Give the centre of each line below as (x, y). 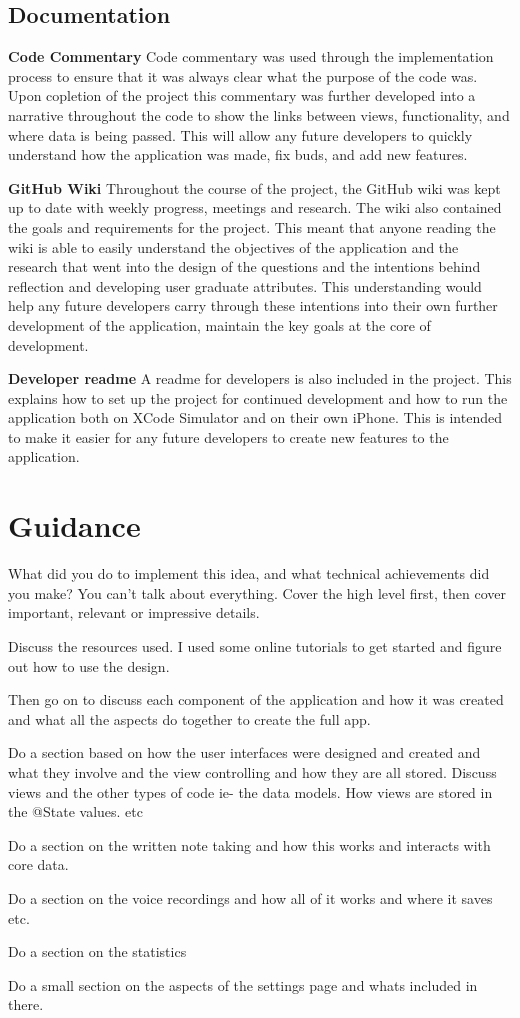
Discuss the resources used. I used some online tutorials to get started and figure (255, 645)
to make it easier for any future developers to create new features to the (228, 436)
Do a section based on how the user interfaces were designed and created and (244, 752)
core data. (38, 864)
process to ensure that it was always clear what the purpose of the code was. (243, 75)
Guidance (74, 525)
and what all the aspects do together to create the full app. (189, 718)
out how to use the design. (89, 665)
